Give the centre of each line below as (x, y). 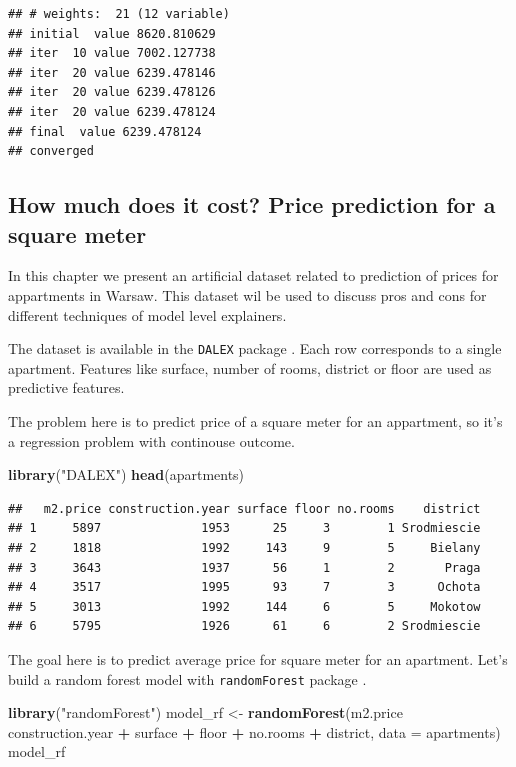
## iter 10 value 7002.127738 (112, 53)
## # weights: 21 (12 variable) (119, 14)
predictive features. (66, 387)
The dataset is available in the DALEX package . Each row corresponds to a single (255, 348)
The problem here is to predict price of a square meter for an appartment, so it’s (255, 420)
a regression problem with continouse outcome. (151, 440)
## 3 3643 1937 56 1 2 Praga (244, 567)
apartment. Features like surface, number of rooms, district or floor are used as (250, 367)
